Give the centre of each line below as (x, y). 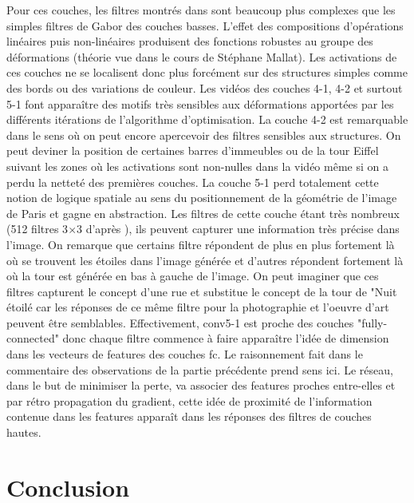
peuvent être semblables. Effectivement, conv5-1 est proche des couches (180, 322)
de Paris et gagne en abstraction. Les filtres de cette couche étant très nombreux (203, 213)
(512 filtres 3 (37, 229)
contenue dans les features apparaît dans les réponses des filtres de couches (189, 416)
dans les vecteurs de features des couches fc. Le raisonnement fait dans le (185, 354)
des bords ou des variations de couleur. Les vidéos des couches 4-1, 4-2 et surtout (205, 87)
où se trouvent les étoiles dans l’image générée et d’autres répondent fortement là (205, 260)
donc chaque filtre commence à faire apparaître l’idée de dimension (226, 338)
